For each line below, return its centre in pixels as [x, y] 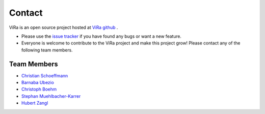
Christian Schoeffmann [45, 75]
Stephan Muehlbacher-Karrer [51, 96]
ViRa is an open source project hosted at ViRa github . [64, 27]
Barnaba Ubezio [38, 83]
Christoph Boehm [39, 89]
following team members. [47, 50]
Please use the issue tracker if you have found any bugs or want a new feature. [101, 36]
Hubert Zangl [35, 103]
